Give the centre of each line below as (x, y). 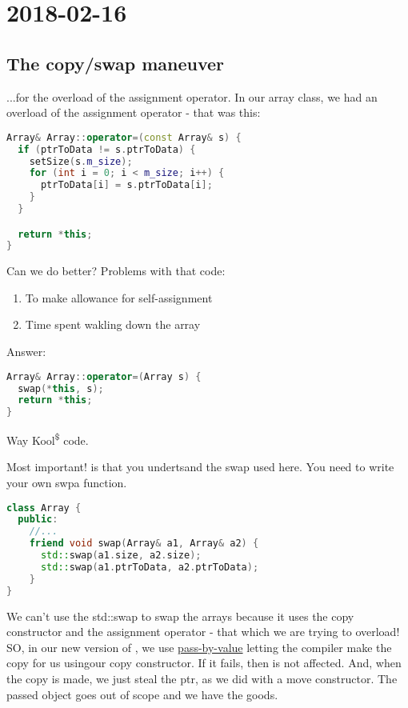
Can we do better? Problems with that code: (116, 271)
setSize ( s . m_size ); (81, 161)
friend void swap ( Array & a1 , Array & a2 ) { (144, 544)
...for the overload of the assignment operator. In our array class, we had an (192, 96)
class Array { (44, 508)
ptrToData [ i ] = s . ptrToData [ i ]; (126, 185)
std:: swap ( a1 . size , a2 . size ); (121, 556)
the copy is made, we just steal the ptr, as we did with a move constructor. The (202, 678)
